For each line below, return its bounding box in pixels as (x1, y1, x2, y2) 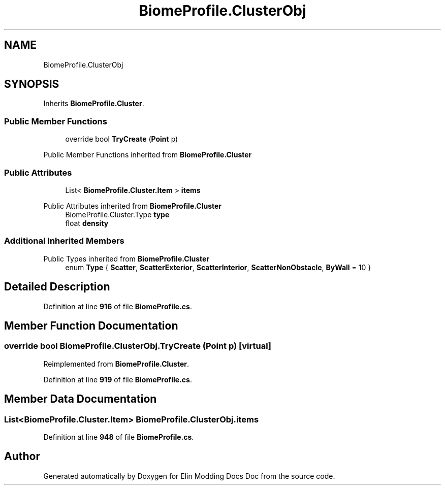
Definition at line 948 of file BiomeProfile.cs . (43, 432, 194, 441)
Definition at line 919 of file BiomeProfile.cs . (43, 375, 192, 384)
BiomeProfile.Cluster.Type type (65, 210, 170, 219)
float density (65, 218, 109, 227)
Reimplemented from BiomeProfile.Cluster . (43, 359, 189, 368)
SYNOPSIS (4, 78, 59, 91)
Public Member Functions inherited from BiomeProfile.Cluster (43, 150, 252, 159)
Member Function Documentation (4, 319, 178, 332)
